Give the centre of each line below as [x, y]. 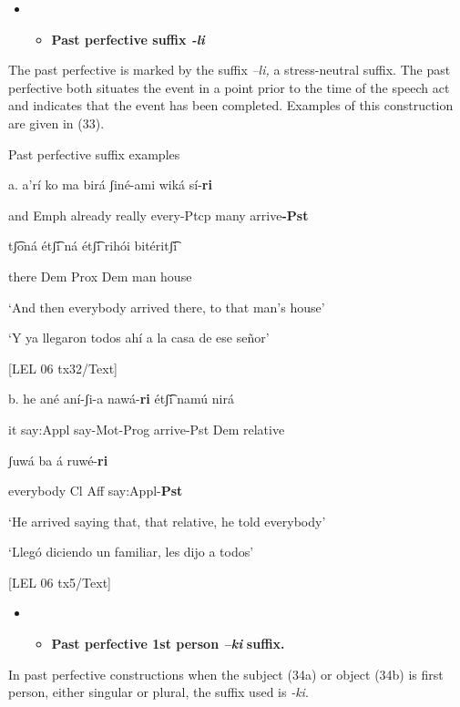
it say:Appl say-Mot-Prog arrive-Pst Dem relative [147, 429]
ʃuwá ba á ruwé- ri [58, 460]
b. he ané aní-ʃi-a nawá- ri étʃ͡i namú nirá [121, 399]
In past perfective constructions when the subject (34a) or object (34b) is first [226, 674]
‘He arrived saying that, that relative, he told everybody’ [167, 521]
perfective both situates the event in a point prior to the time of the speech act [229, 87]
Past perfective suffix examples [94, 154]
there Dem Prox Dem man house [100, 276]
